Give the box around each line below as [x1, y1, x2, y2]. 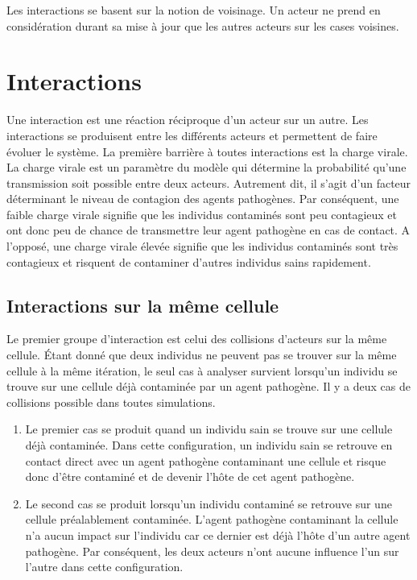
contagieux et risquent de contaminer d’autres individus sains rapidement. [6, 253, 371, 270]
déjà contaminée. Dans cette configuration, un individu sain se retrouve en [25, 437, 393, 454]
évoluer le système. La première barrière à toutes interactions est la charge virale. [6, 143, 408, 159]
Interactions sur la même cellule [6, 292, 279, 317]
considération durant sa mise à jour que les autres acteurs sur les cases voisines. [6, 17, 399, 34]
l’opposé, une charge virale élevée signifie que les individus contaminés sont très [6, 238, 398, 255]
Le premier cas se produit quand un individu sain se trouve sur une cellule [25, 420, 393, 437]
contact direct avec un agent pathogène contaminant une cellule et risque [25, 452, 386, 469]
